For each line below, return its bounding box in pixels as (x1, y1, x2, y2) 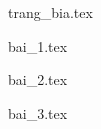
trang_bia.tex (8, 2, 93, 22)
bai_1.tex (8, 35, 68, 56)
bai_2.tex (8, 69, 68, 90)
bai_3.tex (8, 102, 68, 123)
